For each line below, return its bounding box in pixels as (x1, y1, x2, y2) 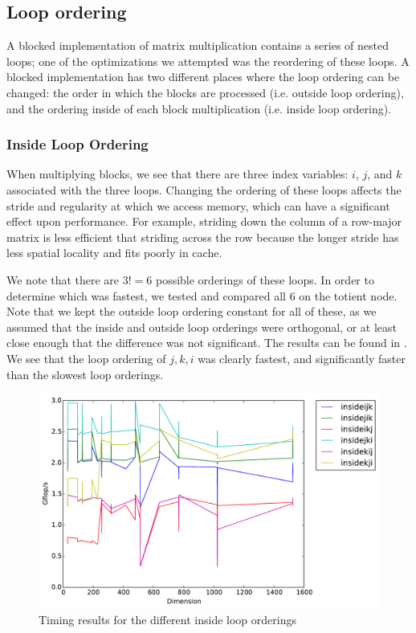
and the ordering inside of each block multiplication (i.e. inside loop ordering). (6, 100, 392, 116)
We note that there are (6, 271, 120, 288)
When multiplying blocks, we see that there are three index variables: (6, 165, 349, 182)
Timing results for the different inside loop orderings (39, 611, 296, 628)
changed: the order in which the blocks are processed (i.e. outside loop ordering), (6, 84, 404, 100)
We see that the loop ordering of (6, 349, 166, 366)
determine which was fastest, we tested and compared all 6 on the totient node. (6, 287, 398, 304)
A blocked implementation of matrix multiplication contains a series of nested (6, 37, 389, 54)
